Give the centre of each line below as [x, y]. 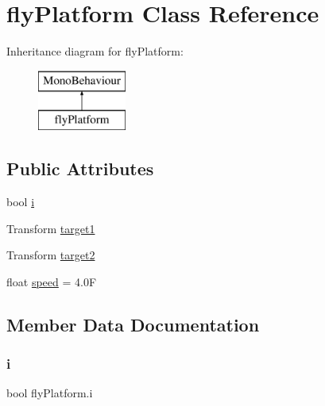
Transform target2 [51, 255]
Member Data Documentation [133, 324]
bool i [21, 202]
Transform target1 [51, 228]
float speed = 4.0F [52, 281]
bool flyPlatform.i [50, 393]
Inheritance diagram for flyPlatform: [95, 51]
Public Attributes [80, 169]
